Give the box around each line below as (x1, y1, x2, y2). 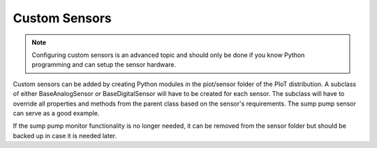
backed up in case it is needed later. (13, 131, 117, 140)
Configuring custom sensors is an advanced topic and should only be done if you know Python (31, 51, 305, 59)
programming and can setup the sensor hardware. (31, 60, 177, 69)
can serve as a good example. (13, 108, 100, 117)
